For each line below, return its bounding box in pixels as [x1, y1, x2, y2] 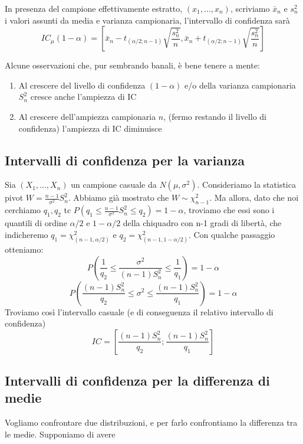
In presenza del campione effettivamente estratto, [5, 2, 183, 14]
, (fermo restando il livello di [163, 110, 266, 122]
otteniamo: [5, 243, 44, 255]
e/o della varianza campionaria [185, 79, 296, 91]
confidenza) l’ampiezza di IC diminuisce [18, 122, 162, 134]
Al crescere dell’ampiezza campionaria [18, 110, 156, 122]
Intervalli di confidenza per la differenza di [5, 371, 270, 390]
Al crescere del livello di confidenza [18, 79, 146, 91]
